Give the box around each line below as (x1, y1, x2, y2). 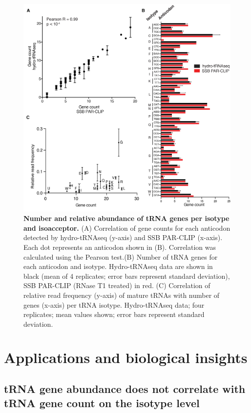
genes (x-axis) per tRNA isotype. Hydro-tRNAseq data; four (23, 299, 205, 310)
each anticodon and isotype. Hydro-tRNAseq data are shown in (23, 261, 213, 271)
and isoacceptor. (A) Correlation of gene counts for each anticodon (23, 222, 230, 233)
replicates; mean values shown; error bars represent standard (23, 309, 205, 319)
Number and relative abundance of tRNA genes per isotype (23, 213, 230, 223)
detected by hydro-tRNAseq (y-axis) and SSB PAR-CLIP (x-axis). (23, 232, 223, 243)
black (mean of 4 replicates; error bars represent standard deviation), (23, 270, 230, 281)
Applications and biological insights (4, 347, 248, 367)
